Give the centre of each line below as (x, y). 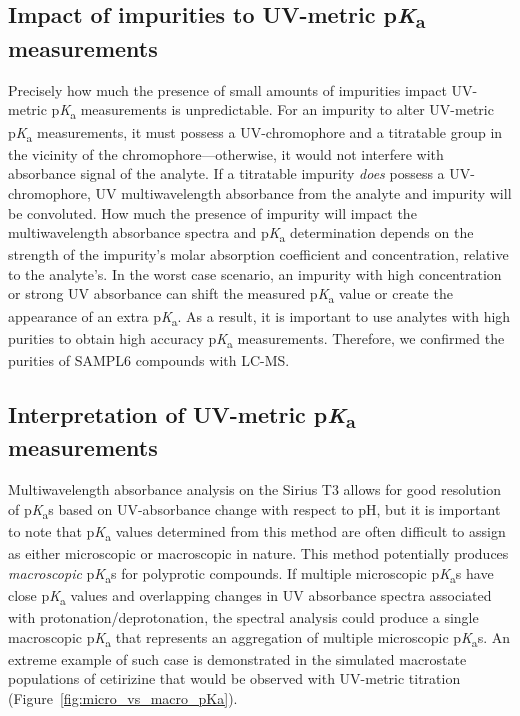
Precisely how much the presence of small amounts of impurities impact (227, 89)
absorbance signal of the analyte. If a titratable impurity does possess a (226, 173)
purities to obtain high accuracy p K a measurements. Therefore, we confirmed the (256, 339)
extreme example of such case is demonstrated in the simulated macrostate (237, 658)
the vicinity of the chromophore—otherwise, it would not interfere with (226, 153)
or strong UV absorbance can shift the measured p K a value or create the (230, 295)
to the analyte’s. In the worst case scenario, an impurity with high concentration (255, 273)
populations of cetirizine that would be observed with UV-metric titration (234, 678)
